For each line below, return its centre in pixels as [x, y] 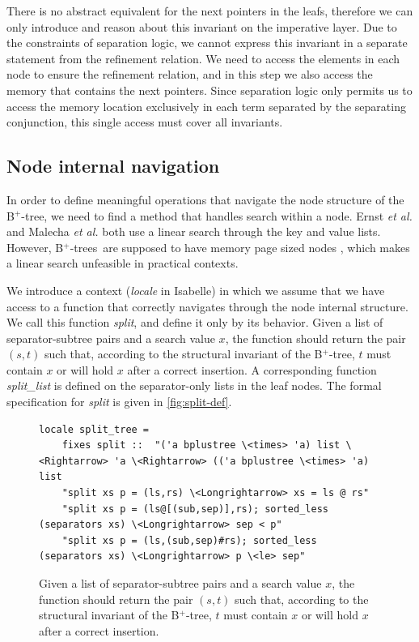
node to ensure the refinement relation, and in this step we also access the [190, 74]
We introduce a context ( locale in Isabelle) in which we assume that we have [196, 290]
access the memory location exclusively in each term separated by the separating [206, 106]
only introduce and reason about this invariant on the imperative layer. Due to [202, 26]
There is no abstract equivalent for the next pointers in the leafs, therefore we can [210, 11]
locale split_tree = [94, 429]
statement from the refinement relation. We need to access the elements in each [203, 58]
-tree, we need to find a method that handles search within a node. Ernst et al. [217, 215]
